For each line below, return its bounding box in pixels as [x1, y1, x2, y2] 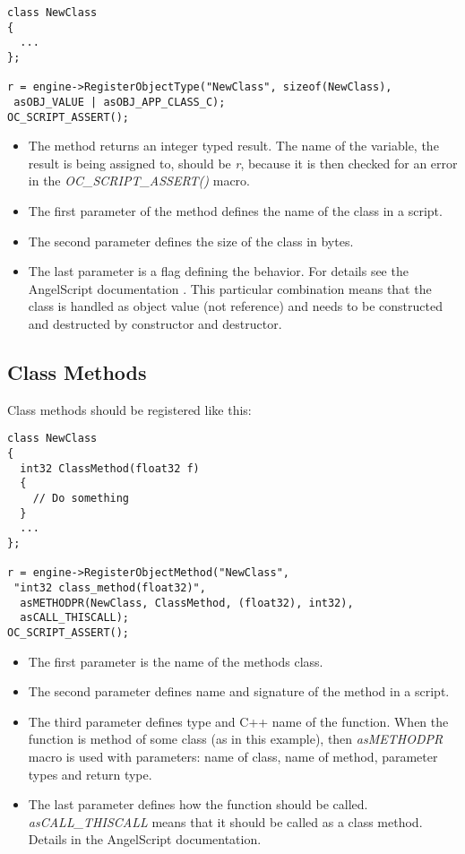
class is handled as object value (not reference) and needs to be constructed [28, 297, 443, 315]
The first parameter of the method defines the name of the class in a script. [28, 202, 443, 220]
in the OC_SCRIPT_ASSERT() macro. [28, 171, 250, 190]
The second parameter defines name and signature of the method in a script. [28, 682, 450, 701]
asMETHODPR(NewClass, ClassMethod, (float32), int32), [20, 596, 354, 609]
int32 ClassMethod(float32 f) [20, 462, 200, 475]
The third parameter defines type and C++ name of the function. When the [28, 712, 449, 730]
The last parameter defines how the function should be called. [28, 795, 368, 814]
